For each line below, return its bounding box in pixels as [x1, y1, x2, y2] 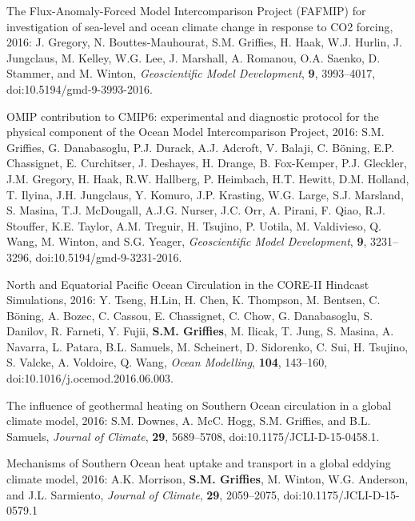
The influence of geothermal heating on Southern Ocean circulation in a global [6, 396, 392, 413]
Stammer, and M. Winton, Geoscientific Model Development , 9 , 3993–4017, [6, 65, 376, 82]
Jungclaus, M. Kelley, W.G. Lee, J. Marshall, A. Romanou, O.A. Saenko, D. [6, 49, 381, 66]
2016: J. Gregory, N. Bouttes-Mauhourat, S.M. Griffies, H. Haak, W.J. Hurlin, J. [6, 34, 402, 50]
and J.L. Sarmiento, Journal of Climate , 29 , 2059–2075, [6, 486, 280, 503]
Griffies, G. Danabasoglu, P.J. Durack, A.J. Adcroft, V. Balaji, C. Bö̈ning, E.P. [6, 138, 394, 155]
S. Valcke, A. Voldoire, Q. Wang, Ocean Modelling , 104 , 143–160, [6, 354, 328, 371]
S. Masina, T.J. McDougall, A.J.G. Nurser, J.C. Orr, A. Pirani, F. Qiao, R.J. [6, 202, 385, 218]
